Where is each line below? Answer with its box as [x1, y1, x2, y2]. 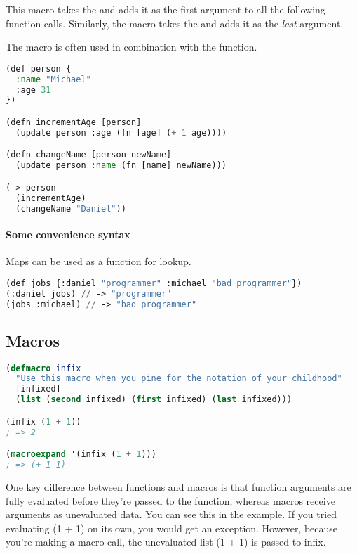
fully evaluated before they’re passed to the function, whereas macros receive [6, 493, 335, 508]
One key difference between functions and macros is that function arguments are [6, 479, 351, 494]
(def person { [6, 63, 72, 74]
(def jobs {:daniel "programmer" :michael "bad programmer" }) [6, 278, 302, 288]
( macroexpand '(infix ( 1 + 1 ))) [6, 449, 156, 460]
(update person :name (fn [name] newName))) [15, 160, 227, 171]
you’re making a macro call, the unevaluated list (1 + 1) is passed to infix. [6, 534, 326, 549]
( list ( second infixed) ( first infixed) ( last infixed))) [15, 394, 292, 405]
